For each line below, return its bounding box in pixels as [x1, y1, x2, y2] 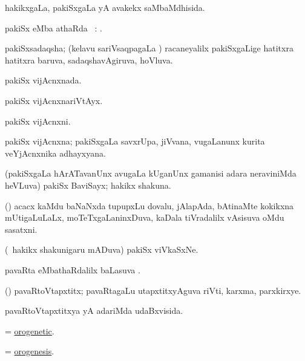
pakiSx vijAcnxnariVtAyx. [5, 94, 103, 106]
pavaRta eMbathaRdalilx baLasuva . [5, 263, 140, 276]
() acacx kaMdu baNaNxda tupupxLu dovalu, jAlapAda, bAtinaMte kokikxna [5, 199, 294, 212]
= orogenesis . [5, 345, 54, 357]
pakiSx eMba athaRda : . [5, 21, 102, 34]
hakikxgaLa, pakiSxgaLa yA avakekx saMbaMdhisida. [5, 1, 205, 13]
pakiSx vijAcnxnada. [5, 74, 82, 86]
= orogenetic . [5, 324, 54, 337]
